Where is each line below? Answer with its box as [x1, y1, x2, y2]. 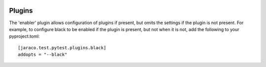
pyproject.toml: [9, 33, 40, 39]
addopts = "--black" [18, 52, 67, 58]
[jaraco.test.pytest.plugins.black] [18, 45, 106, 50]
